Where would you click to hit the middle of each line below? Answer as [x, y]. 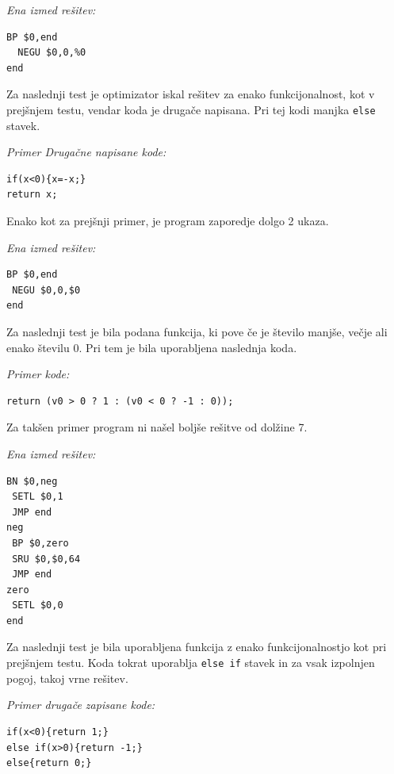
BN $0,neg [32, 481]
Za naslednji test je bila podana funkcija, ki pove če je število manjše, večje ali [197, 331]
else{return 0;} [49, 763]
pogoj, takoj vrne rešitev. [67, 678]
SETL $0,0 [38, 605]
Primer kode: [38, 374]
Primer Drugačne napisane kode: [86, 152]
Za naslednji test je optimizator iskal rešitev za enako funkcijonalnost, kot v [191, 94]
